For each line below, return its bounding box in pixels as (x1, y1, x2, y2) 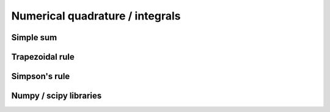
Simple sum (11, 32, 57, 43)
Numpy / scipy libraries (11, 91, 102, 101)
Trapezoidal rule (11, 52, 75, 62)
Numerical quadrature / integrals (11, 9, 181, 23)
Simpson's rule (11, 71, 70, 82)
